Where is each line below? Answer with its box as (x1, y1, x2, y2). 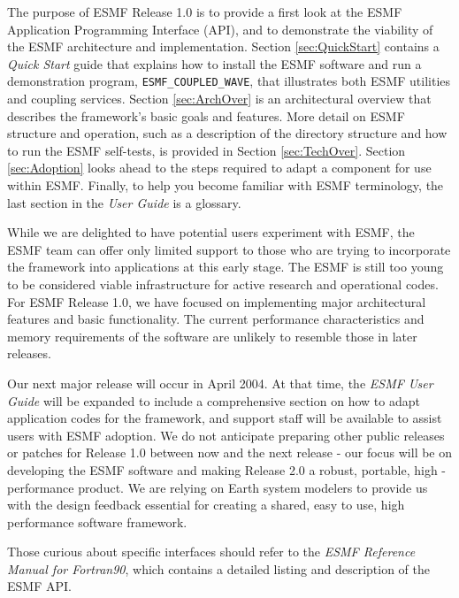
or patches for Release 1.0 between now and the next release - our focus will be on (7, 443, 453, 462)
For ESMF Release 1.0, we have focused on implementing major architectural (7, 292, 426, 310)
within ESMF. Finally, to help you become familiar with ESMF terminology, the (7, 176, 444, 194)
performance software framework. (7, 512, 187, 531)
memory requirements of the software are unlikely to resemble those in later (7, 326, 417, 345)
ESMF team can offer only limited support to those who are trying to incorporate (7, 240, 451, 258)
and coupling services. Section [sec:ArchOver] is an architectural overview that (7, 89, 432, 108)
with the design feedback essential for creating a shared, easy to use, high (7, 495, 405, 514)
